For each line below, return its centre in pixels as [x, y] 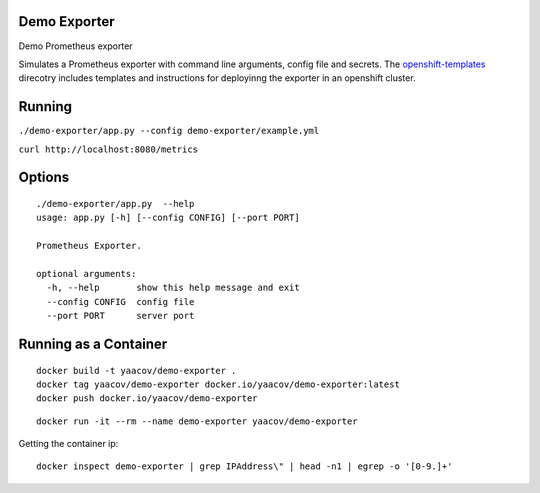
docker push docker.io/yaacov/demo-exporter [147, 398]
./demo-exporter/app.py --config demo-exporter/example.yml [169, 131]
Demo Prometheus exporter [76, 46]
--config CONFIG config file [120, 301]
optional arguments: [86, 273]
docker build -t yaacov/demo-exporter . [136, 370]
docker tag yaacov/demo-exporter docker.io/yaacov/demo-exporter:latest [218, 384]
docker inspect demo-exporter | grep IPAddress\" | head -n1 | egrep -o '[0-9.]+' [244, 466]
